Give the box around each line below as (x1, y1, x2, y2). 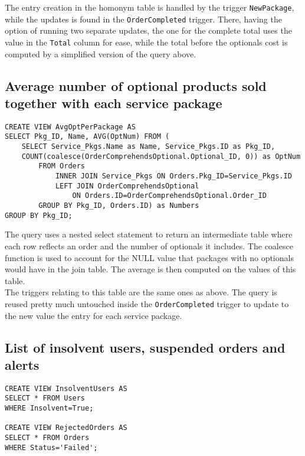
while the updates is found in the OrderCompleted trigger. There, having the (5, 12, 282, 25)
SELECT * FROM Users (5, 394, 86, 403)
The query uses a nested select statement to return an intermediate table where (5, 228, 293, 240)
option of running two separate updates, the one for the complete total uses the (5, 24, 292, 37)
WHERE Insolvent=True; (5, 404, 94, 413)
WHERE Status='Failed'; (5, 443, 98, 452)
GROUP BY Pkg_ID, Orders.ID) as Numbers (38, 201, 199, 210)
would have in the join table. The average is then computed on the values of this (5, 263, 296, 275)
